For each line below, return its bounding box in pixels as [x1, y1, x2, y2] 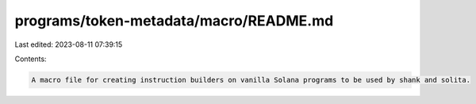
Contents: [14, 54, 47, 64]
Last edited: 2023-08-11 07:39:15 [14, 40, 123, 49]
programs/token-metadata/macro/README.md [14, 12, 334, 29]
